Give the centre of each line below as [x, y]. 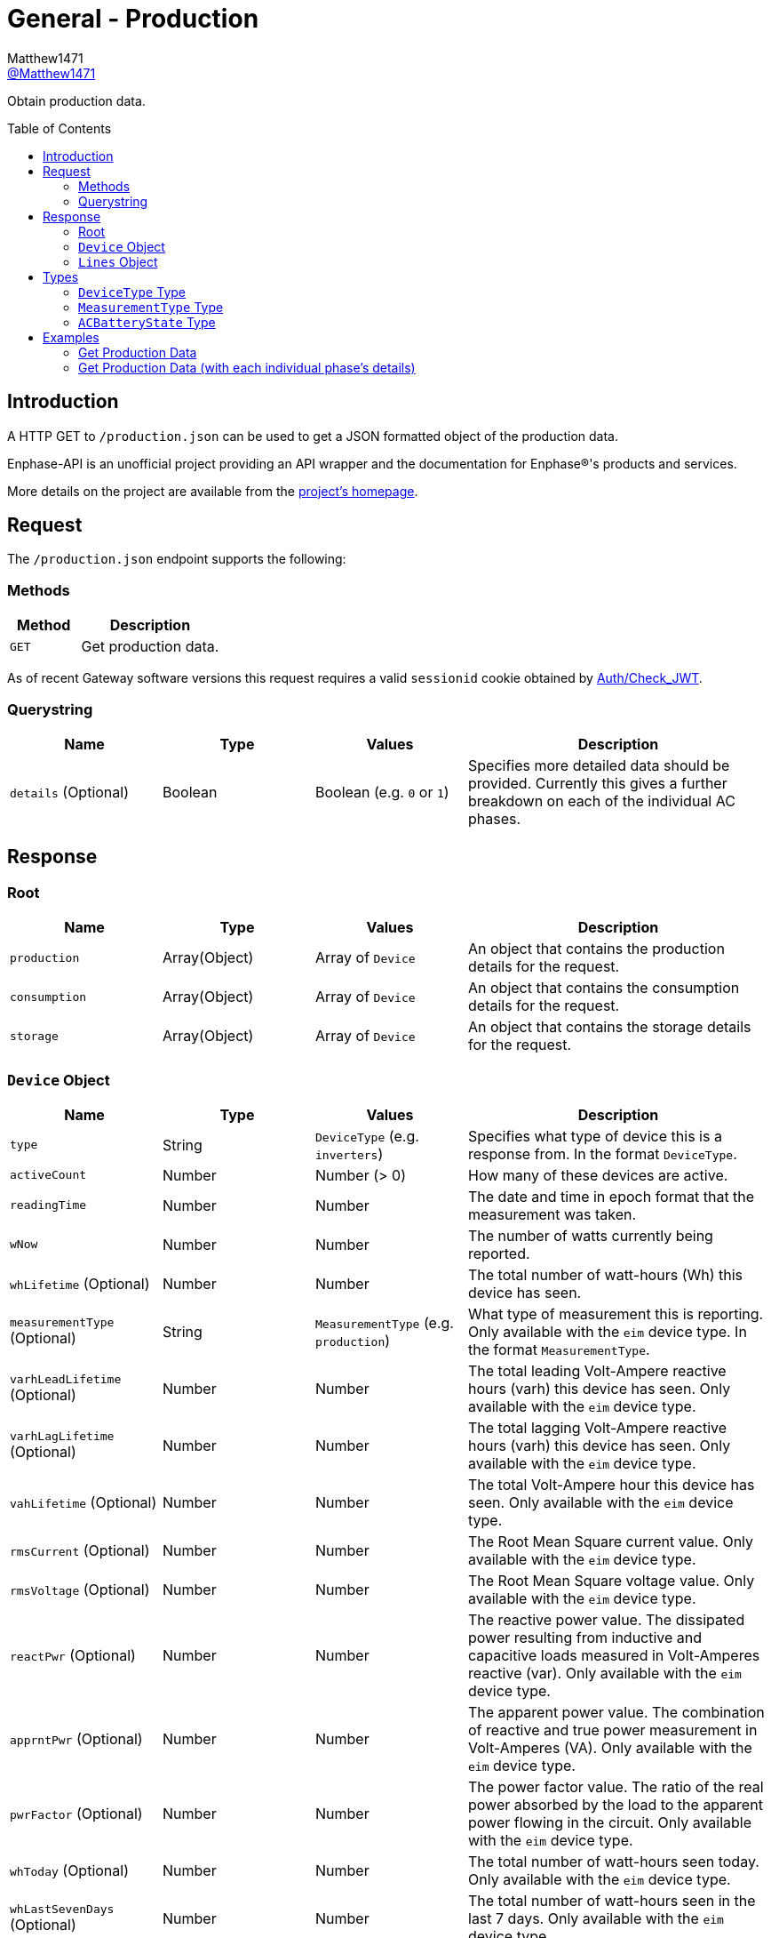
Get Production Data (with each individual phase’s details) [247, 367]
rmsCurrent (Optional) [80, 1550]
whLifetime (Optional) [80, 1283]
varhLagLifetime [62, 1437]
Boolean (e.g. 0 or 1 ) [382, 792]
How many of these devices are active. [598, 1175]
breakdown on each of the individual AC [602, 801]
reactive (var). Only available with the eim [605, 1673]
